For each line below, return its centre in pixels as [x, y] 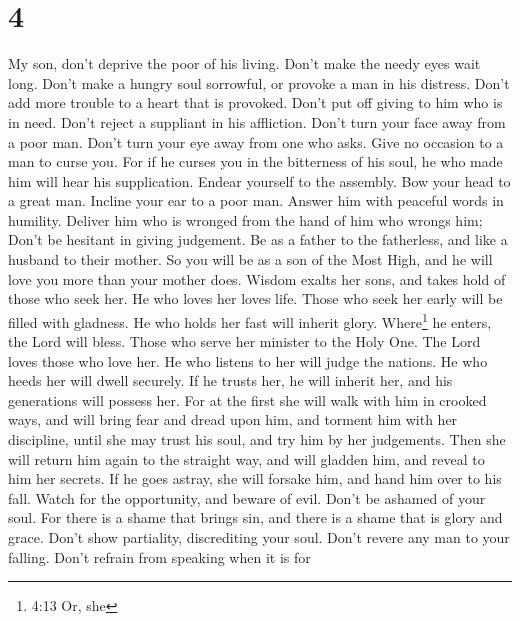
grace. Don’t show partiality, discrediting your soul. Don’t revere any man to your [259, 537]
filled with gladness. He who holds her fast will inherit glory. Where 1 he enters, [250, 320]
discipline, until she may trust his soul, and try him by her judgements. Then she [257, 439]
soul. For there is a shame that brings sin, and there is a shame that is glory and [255, 517]
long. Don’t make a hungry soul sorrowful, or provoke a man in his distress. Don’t [259, 82]
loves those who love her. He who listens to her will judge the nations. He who [248, 360]
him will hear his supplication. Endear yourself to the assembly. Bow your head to [259, 180]
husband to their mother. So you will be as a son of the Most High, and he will [250, 259]
